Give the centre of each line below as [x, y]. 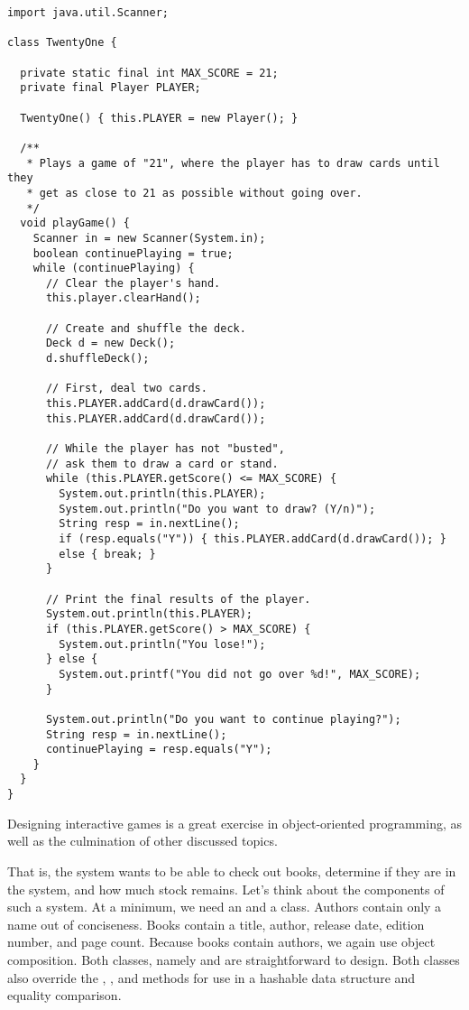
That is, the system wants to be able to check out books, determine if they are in [232, 871]
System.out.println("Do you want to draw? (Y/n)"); [217, 509]
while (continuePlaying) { [114, 269]
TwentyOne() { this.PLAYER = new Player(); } [159, 118]
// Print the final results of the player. [178, 599]
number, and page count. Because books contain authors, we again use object [221, 942]
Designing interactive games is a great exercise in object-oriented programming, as [234, 823]
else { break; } [107, 554]
